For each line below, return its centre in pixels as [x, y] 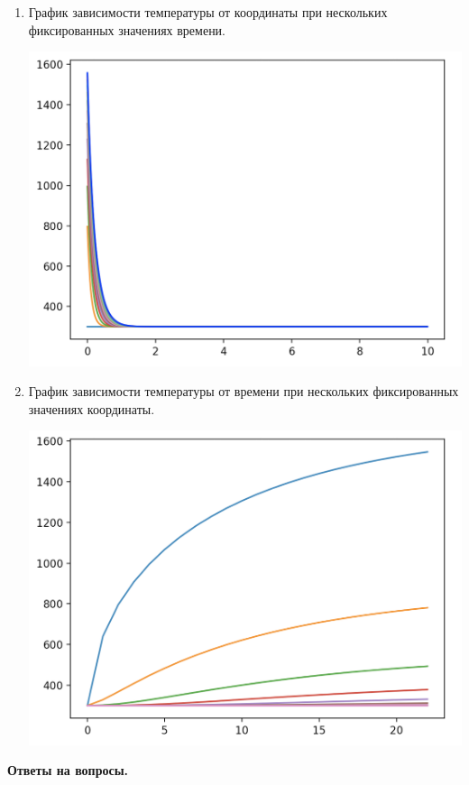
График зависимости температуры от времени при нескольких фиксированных [244, 391]
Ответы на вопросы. [68, 770]
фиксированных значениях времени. [127, 29]
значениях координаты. [92, 408]
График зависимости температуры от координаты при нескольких [208, 12]
